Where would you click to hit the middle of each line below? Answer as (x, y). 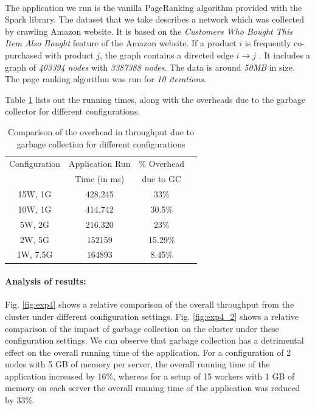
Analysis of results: (46, 281)
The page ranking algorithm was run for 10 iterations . (106, 79)
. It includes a (285, 55)
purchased (24, 55)
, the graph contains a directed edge (167, 55)
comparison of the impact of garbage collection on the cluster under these (142, 328)
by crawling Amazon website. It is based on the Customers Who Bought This (149, 31)
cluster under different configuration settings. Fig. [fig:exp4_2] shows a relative (152, 316)
